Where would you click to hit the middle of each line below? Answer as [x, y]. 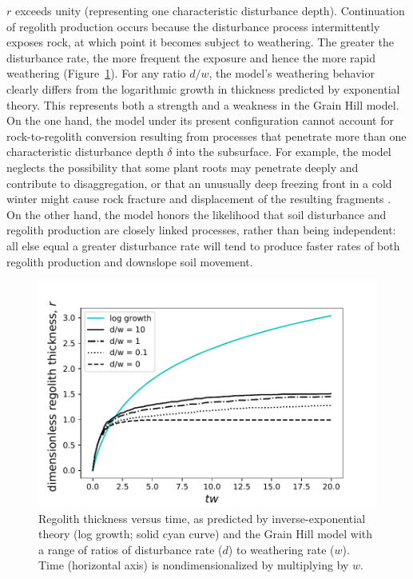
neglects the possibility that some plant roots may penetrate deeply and [183, 167]
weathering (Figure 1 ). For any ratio [96, 73]
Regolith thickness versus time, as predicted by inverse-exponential [202, 518]
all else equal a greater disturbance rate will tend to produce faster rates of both [203, 245]
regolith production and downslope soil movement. [130, 261]
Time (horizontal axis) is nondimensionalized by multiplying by [194, 565]
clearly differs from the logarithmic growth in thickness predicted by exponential [203, 88]
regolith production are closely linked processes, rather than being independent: [201, 230]
